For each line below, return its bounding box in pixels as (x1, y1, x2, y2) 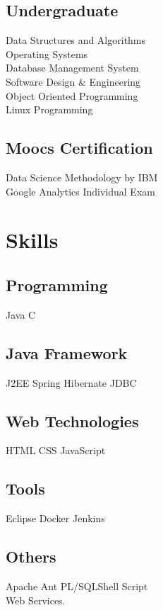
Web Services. (6, 592, 66, 607)
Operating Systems (6, 46, 88, 61)
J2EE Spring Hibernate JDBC (6, 375, 137, 390)
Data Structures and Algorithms (6, 33, 146, 47)
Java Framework (6, 341, 128, 363)
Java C (6, 307, 36, 322)
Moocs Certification (6, 137, 153, 159)
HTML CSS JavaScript (6, 443, 106, 458)
